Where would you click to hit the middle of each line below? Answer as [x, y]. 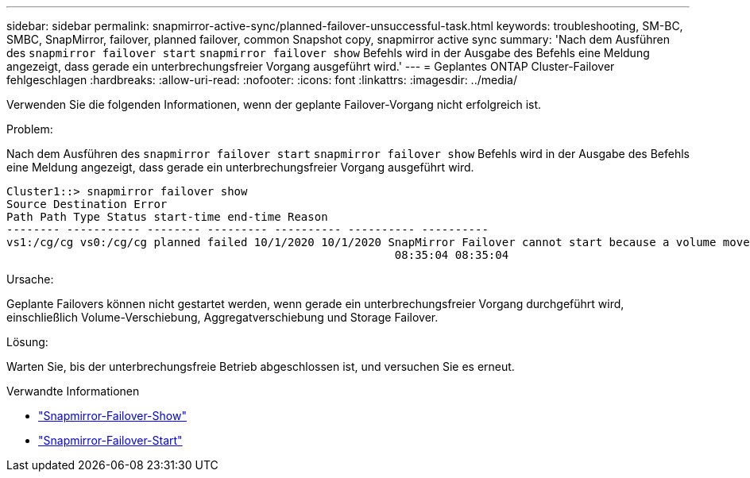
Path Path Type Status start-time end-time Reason [167, 217]
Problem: [30, 129]
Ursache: [30, 279]
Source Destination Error [87, 204]
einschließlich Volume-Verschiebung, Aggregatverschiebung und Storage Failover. [222, 317]
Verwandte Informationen [73, 391]
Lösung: [27, 342]
